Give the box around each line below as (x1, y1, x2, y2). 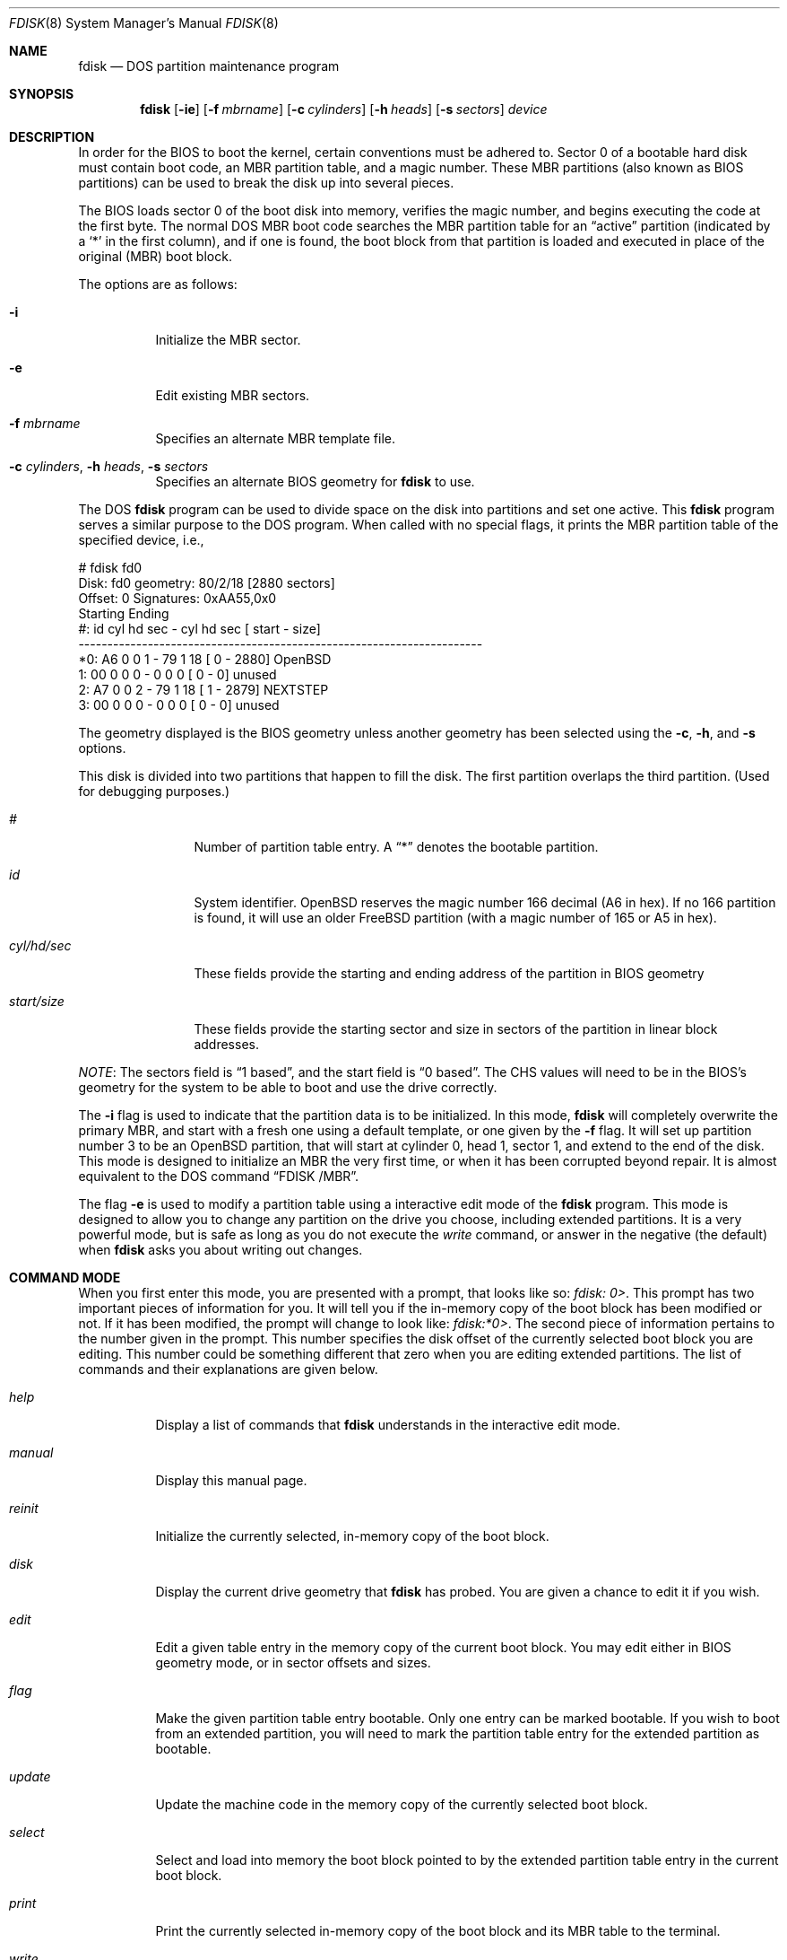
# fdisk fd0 (78, 560, 143, 575)
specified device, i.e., (78, 532, 204, 547)
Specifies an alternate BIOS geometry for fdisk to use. (155, 474, 475, 489)
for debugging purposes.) (78, 783, 230, 799)
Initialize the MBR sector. (155, 332, 301, 347)
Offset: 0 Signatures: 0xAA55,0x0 (78, 591, 277, 606)
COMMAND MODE (9, 1270, 121, 1285)
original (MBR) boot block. (78, 249, 232, 264)
